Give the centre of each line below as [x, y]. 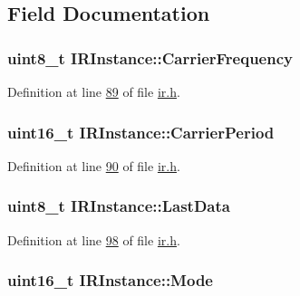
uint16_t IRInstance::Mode [110, 280]
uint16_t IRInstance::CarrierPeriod [141, 132]
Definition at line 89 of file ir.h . [94, 91]
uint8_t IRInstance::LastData [119, 206]
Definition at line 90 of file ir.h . [94, 165]
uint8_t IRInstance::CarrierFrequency [150, 57]
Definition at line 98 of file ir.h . [94, 239]
